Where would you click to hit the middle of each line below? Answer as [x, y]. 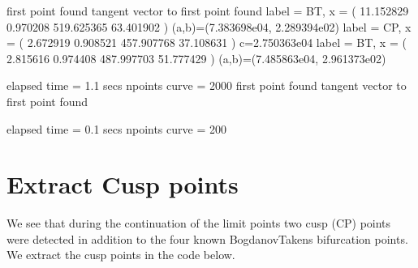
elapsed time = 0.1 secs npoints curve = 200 [116, 128]
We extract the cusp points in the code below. [121, 255]
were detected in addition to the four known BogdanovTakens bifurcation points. [207, 238]
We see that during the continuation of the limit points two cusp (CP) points [199, 223]
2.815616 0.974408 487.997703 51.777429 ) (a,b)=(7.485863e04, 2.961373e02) [196, 58]
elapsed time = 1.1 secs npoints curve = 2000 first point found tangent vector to [207, 85]
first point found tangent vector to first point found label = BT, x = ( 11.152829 [208, 11]
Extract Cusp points [123, 184]
